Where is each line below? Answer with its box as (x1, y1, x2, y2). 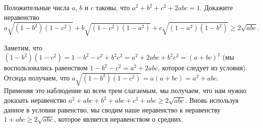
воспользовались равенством (4, 63, 88, 73)
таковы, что (96, 2, 130, 12)
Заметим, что (4, 42, 43, 52)
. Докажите (200, 2, 233, 12)
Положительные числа (4, 2, 70, 12)
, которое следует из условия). (158, 63, 247, 73)
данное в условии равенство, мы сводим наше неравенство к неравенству (4, 104, 221, 114)
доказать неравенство (4, 95, 66, 105)
